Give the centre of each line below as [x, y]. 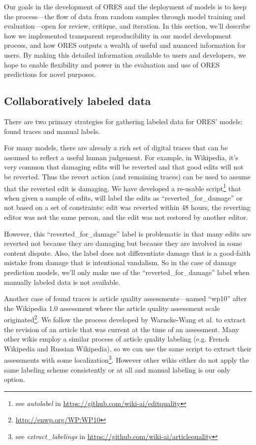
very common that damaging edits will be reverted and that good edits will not [124, 167]
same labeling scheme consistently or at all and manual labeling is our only [117, 369]
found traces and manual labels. [52, 131]
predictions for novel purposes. [50, 74]
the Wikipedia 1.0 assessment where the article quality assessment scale [112, 308]
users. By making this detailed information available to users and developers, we [125, 54]
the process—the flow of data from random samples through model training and [125, 16]
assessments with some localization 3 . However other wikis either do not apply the [127, 359]
